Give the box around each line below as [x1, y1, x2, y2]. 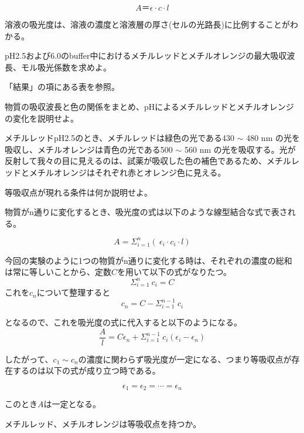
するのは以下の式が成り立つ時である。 [12, 364, 160, 377]
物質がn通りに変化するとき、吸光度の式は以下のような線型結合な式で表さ [5, 206, 288, 218]
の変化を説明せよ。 [5, 112, 78, 124]
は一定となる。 [43, 398, 101, 410]
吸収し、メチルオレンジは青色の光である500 [5, 143, 173, 155]
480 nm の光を [246, 132, 300, 144]
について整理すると [36, 286, 111, 298]
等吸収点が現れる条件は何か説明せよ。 [5, 186, 152, 198]
